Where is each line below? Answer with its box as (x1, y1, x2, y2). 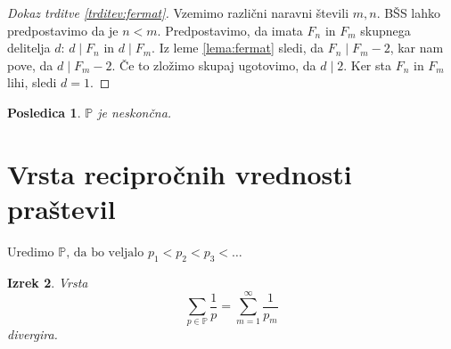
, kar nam (389, 38, 444, 57)
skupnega (360, 20, 411, 39)
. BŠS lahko (376, 4, 441, 21)
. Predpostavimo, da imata (157, 20, 303, 39)
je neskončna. (97, 102, 172, 121)
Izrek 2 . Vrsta (7, 272, 88, 291)
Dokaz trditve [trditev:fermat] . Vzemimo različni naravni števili (7, 4, 349, 21)
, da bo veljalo (66, 246, 144, 259)
